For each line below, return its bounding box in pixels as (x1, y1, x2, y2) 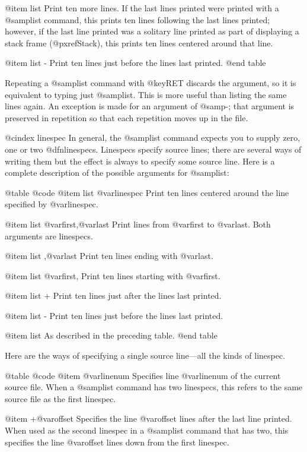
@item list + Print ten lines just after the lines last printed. (5, 289, 222, 302)
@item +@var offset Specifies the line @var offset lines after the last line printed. (5, 412, 292, 425)
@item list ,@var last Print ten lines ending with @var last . (5, 249, 213, 262)
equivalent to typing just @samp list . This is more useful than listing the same (5, 88, 287, 100)
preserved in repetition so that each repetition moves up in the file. (5, 111, 248, 124)
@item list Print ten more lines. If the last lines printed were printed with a (5, 2, 279, 14)
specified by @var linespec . (5, 198, 98, 210)
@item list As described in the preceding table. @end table (5, 329, 218, 342)
